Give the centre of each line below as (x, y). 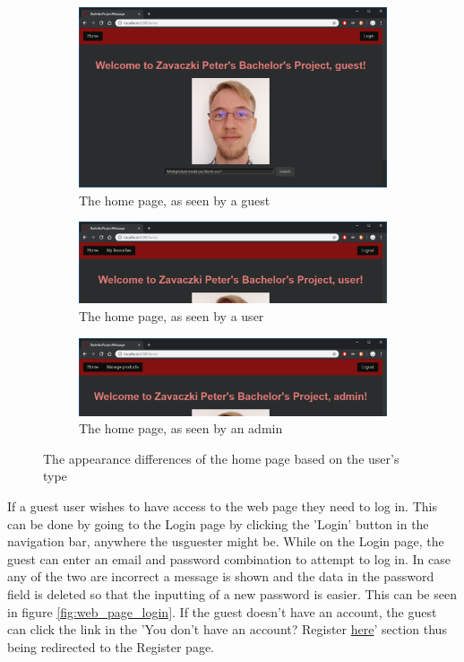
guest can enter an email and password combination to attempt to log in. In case (229, 558)
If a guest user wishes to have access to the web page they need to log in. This (222, 506)
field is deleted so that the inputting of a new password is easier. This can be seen (232, 593)
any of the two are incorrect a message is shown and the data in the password (221, 576)
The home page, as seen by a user (172, 316)
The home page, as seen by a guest (175, 200)
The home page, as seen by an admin (181, 428)
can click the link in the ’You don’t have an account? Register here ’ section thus (227, 629)
